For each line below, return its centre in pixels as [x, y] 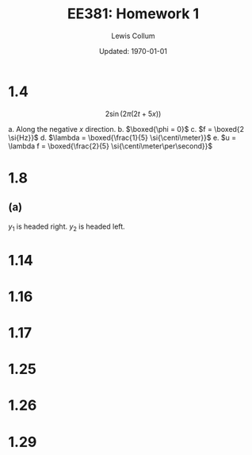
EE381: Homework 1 [133, 14]
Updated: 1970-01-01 [133, 51]
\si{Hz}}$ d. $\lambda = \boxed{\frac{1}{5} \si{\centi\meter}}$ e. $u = [122, 137]
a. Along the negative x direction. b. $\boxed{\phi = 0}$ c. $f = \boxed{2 [126, 129]
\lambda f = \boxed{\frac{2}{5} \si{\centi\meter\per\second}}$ [110, 146]
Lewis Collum [133, 36]
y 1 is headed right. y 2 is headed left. [67, 227]
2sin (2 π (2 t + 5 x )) [133, 114]
